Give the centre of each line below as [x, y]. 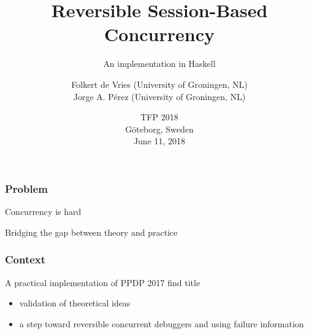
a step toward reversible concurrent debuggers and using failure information [162, 323]
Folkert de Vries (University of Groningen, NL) [159, 84]
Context [25, 259]
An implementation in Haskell [159, 64]
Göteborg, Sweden [159, 129]
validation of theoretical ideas [75, 303]
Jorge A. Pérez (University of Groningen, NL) [159, 96]
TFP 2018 [159, 117]
